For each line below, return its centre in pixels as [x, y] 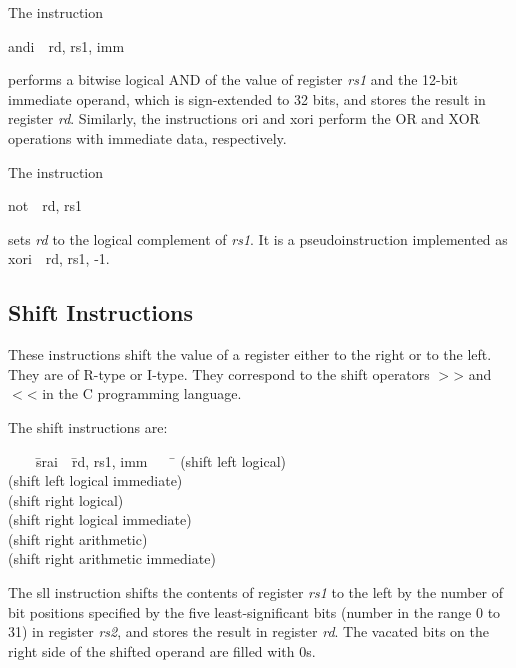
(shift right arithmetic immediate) [112, 558]
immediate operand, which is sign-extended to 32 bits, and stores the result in [247, 98]
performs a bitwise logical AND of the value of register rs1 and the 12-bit [233, 79]
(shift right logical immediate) [100, 519]
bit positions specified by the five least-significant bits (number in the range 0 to [254, 611]
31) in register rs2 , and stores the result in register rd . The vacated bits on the [248, 631]
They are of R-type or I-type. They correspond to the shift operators [219, 373]
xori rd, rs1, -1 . [59, 258]
